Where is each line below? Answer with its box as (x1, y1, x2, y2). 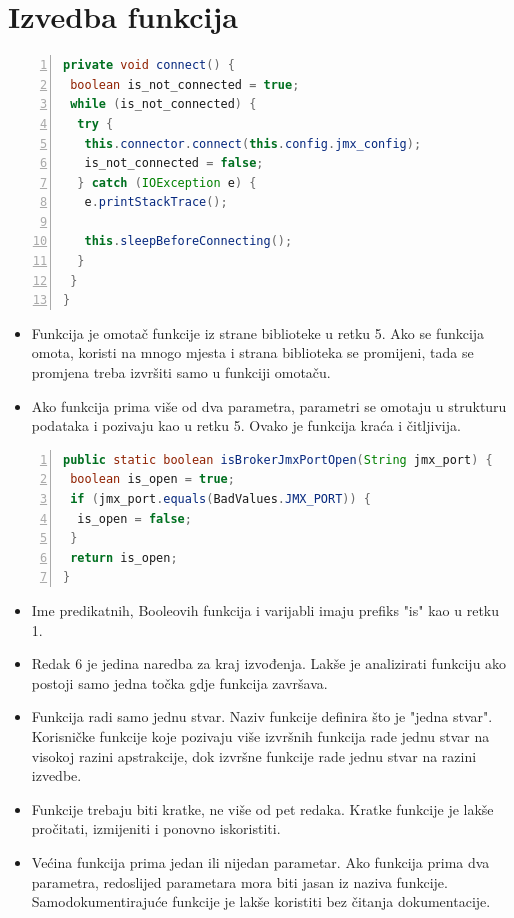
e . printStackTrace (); (84, 195, 228, 210)
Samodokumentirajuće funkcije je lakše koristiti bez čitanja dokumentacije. (31, 891, 491, 912)
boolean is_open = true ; (70, 472, 235, 487)
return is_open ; (70, 550, 178, 565)
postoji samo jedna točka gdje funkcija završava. (31, 672, 328, 693)
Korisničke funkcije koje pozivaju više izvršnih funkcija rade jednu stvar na (31, 725, 490, 746)
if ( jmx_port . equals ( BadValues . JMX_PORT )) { (70, 492, 371, 506)
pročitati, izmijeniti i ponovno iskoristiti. (31, 818, 281, 839)
